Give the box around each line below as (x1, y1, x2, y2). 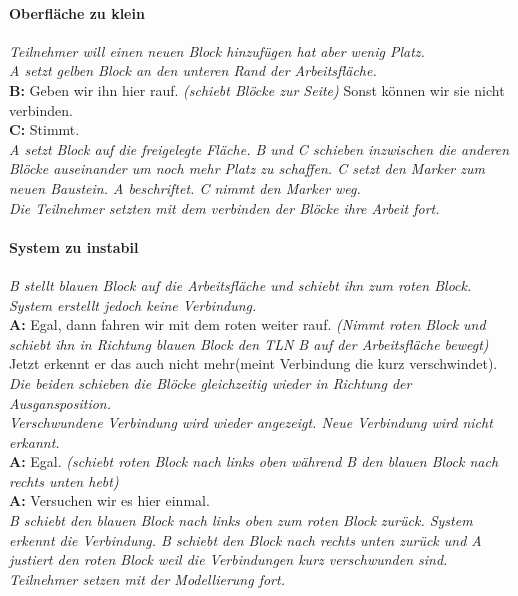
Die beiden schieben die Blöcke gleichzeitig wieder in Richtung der (9, 372, 412, 393)
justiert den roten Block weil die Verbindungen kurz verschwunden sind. (9, 549, 448, 570)
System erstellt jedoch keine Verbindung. (9, 294, 257, 315)
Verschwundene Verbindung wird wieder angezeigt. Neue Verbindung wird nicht (9, 412, 493, 433)
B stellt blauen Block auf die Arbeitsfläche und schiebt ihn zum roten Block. (9, 274, 472, 295)
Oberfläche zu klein (9, 2, 145, 23)
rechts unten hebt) (9, 470, 119, 491)
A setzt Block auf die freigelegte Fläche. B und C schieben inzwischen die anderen (9, 138, 510, 159)
